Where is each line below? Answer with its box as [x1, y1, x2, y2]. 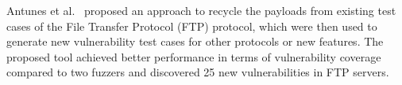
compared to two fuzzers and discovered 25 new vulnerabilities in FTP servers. [6, 64, 389, 80]
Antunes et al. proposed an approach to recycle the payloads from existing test [6, 2, 396, 18]
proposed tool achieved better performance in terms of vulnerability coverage [6, 48, 381, 65]
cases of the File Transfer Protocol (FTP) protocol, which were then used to [6, 17, 377, 34]
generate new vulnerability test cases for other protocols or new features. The [6, 33, 384, 50]
